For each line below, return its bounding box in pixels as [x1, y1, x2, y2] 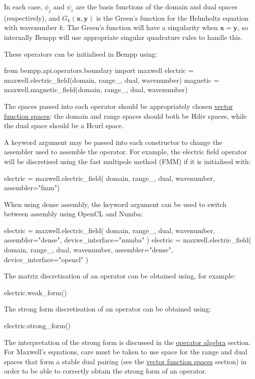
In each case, [4, 1, 42, 11]
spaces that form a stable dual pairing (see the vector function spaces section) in [4, 356, 247, 366]
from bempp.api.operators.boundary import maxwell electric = [4, 65, 194, 75]
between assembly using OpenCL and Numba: [4, 208, 143, 219]
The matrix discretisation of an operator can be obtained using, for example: [4, 271, 236, 281]
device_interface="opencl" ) [4, 254, 89, 264]
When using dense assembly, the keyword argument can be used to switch [4, 199, 227, 209]
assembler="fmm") [4, 182, 60, 193]
